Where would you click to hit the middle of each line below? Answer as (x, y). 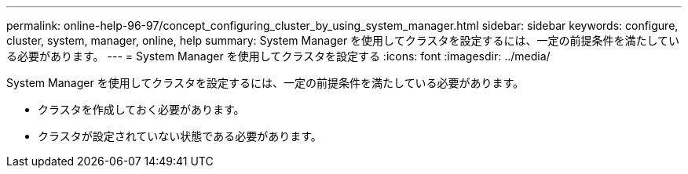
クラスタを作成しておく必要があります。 (141, 109)
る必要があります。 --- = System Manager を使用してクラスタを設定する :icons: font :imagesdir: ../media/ (278, 56)
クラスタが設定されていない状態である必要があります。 (180, 136)
